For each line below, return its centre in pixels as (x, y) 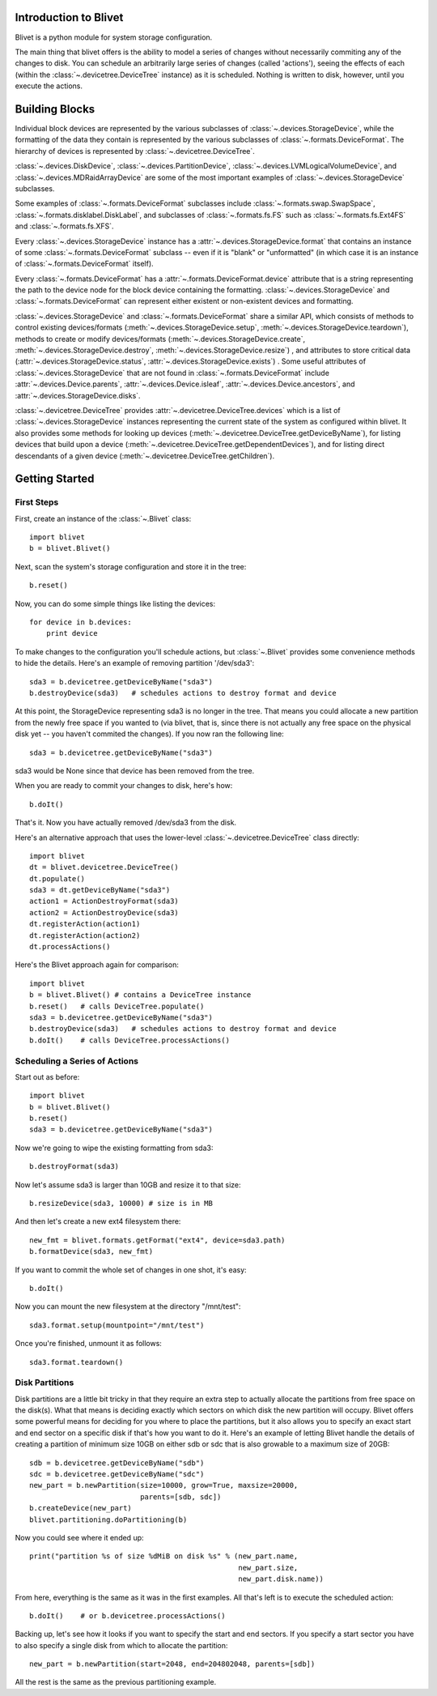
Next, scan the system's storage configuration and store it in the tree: (131, 566)
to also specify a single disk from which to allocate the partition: (121, 1645)
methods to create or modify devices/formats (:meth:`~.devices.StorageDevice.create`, (160, 339)
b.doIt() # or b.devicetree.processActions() (127, 1615)
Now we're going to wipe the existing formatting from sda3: (114, 1148)
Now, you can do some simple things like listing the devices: (115, 603)
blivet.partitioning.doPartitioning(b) (108, 1519)
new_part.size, (268, 1568)
